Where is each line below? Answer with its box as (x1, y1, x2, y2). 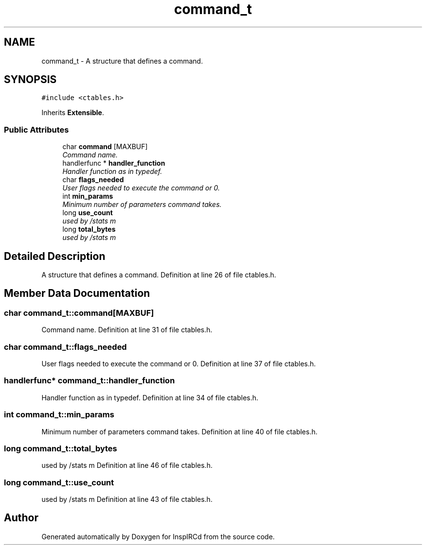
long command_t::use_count (4, 477, 114, 487)
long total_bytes (62, 225, 116, 234)
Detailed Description (4, 250, 106, 262)
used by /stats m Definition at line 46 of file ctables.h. (41, 461, 213, 470)
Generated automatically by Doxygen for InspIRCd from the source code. (41, 532, 275, 541)
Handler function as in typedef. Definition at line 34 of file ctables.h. (41, 393, 259, 402)
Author (4, 512, 38, 524)
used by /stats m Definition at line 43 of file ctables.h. (41, 495, 213, 503)
